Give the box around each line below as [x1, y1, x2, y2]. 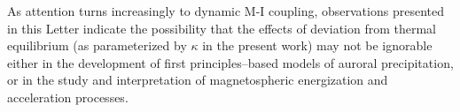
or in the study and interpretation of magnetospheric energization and [7, 71, 388, 89]
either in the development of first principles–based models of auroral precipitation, [7, 53, 454, 71]
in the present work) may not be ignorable [202, 36, 433, 55]
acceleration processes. [7, 87, 129, 106]
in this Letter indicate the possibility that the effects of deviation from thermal [7, 19, 437, 37]
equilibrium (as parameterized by [7, 36, 187, 55]
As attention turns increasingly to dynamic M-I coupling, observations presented [7, 2, 444, 19]
